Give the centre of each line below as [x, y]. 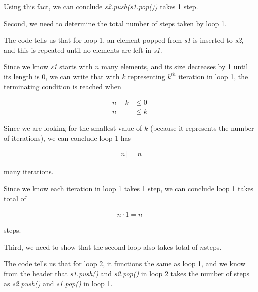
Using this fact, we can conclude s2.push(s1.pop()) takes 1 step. [101, 6]
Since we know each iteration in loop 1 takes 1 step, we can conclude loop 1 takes [129, 189]
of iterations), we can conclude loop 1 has [68, 137]
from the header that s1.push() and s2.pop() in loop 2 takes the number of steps [127, 273]
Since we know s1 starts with [48, 67]
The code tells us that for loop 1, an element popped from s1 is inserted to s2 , [124, 40]
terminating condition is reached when [63, 86]
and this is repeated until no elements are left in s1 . [83, 50]
